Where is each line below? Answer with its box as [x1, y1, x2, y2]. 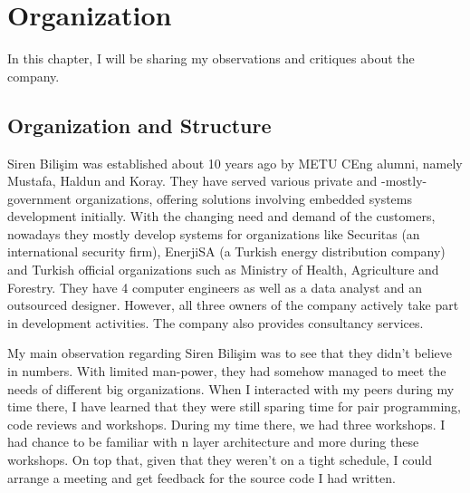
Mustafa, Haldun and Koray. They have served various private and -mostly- [7, 171, 427, 190]
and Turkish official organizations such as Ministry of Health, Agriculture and [7, 260, 439, 279]
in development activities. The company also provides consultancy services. [7, 313, 424, 332]
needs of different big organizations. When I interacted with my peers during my [7, 379, 455, 398]
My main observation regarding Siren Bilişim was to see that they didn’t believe [7, 343, 453, 362]
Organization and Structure [7, 111, 272, 139]
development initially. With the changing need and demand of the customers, [7, 207, 436, 226]
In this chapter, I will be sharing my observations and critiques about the [7, 49, 415, 68]
